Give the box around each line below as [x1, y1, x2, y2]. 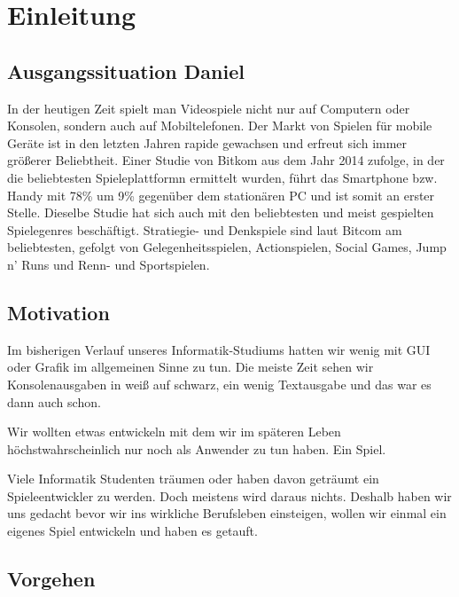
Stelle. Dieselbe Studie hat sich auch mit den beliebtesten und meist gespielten [7, 203, 434, 222]
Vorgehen [7, 565, 96, 593]
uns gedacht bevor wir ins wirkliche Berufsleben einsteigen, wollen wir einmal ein [7, 504, 447, 522]
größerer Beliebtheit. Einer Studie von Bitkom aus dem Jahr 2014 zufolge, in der [7, 151, 445, 169]
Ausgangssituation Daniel [7, 57, 245, 84]
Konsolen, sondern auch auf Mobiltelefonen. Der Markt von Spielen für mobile [7, 116, 432, 135]
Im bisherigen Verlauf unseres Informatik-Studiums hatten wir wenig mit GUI [7, 340, 431, 358]
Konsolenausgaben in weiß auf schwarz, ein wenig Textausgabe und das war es [7, 374, 432, 393]
